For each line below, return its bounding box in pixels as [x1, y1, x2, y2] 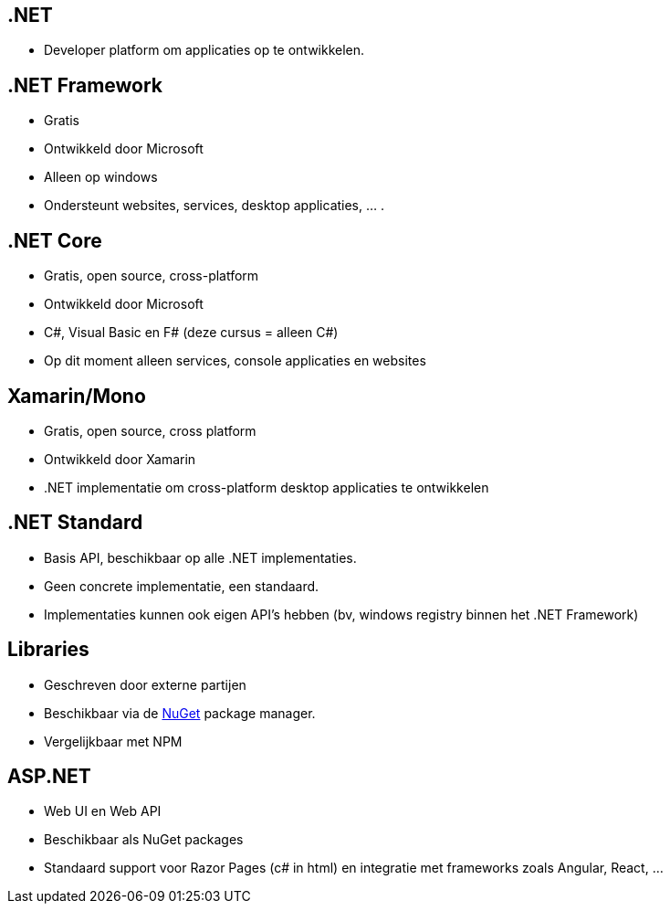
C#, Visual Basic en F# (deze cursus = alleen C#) [44, 324, 339, 341]
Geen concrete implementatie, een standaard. [44, 577, 319, 594]
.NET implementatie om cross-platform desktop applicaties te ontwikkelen [44, 479, 489, 495]
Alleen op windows [44, 169, 158, 185]
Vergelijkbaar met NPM [44, 733, 183, 749]
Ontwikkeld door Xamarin [44, 450, 196, 467]
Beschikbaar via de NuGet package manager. [44, 704, 316, 721]
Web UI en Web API [44, 803, 162, 820]
